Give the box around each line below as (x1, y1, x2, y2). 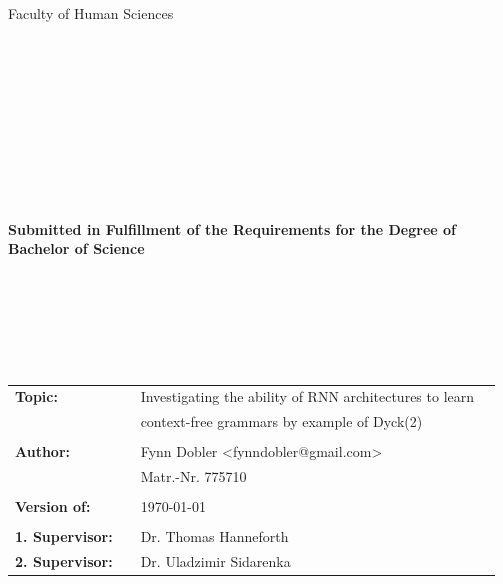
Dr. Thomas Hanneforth (140, 526, 289, 547)
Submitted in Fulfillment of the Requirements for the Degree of (8, 218, 456, 239)
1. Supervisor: (15, 526, 113, 547)
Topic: (15, 386, 58, 407)
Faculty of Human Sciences (8, 3, 174, 23)
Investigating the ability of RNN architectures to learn (140, 386, 475, 407)
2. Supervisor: (15, 551, 113, 572)
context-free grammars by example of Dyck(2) (140, 411, 423, 432)
